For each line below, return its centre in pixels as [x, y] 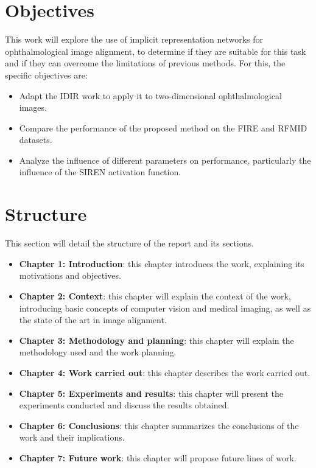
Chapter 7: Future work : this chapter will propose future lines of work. [158, 457]
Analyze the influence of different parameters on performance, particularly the [165, 160]
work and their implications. [72, 437]
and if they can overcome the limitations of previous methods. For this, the [145, 63]
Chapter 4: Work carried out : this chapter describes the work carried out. [165, 372]
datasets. [36, 140]
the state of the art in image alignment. [93, 320]
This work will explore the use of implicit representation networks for [134, 39]
